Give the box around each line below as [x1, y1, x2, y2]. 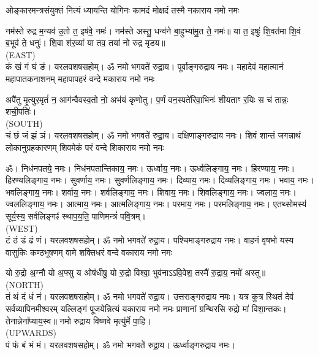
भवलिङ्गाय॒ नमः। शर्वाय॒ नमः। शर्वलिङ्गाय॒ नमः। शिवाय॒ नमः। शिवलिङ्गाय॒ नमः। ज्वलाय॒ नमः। [6, 185, 297, 198]
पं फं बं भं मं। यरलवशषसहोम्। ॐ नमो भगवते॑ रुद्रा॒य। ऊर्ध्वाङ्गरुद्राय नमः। [6, 338, 235, 351]
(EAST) [6, 48, 36, 61]
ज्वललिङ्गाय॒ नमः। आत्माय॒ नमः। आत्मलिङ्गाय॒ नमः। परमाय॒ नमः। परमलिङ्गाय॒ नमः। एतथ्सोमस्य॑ [6, 197, 307, 210]
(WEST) [6, 221, 38, 234]
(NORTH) [6, 278, 44, 291]
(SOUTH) [6, 116, 43, 129]
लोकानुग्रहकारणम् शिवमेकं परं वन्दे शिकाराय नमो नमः [6, 140, 164, 153]
